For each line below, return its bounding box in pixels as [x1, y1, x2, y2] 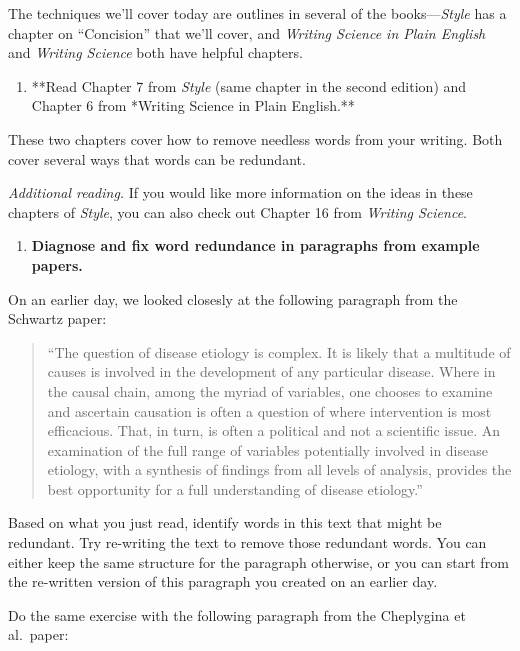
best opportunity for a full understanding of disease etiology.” [47, 478, 423, 499]
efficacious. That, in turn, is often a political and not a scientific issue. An [47, 420, 501, 441]
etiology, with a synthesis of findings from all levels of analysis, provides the [47, 459, 512, 480]
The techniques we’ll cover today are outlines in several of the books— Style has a [8, 3, 507, 23]
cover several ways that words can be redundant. [8, 148, 306, 169]
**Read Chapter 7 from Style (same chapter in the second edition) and [31, 75, 467, 96]
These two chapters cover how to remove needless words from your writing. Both [8, 128, 503, 149]
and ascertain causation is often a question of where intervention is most [47, 400, 492, 421]
